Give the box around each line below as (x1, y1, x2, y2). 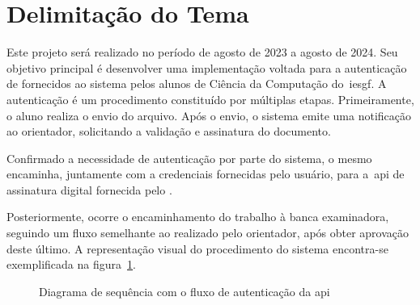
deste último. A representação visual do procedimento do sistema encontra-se (6, 240, 388, 257)
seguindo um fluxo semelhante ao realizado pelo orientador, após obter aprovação (6, 224, 409, 241)
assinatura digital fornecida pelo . (6, 181, 172, 198)
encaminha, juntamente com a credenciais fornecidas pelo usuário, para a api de (6, 165, 405, 182)
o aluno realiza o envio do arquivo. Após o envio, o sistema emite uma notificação (6, 107, 411, 123)
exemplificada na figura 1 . (6, 256, 136, 273)
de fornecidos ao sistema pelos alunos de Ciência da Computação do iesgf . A (6, 75, 387, 92)
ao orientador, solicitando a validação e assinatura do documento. (6, 123, 331, 140)
